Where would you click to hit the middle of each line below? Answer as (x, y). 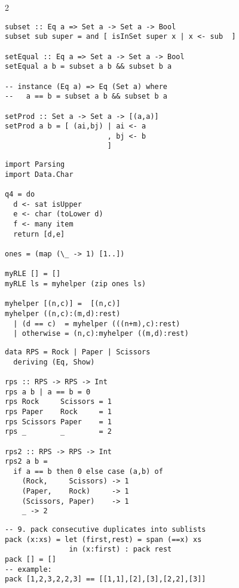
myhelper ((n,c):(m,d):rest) (63, 313)
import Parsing (35, 165)
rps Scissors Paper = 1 (58, 422)
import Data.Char (39, 174)
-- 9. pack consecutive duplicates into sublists (105, 530)
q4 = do (20, 195)
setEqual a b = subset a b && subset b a (88, 67)
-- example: (28, 569)
